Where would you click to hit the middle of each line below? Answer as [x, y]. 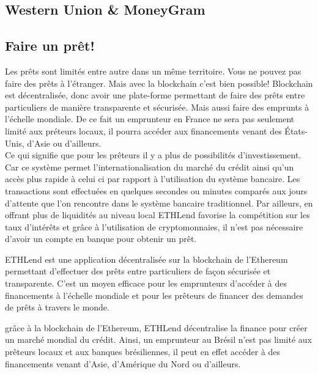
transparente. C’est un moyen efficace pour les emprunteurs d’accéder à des [146, 283]
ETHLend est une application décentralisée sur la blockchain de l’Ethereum [146, 259]
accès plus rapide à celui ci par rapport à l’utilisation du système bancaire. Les [153, 179]
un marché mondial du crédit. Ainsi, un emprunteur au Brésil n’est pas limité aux [158, 339]
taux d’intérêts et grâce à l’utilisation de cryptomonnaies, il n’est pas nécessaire [154, 226]
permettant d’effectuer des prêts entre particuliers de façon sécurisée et [138, 271]
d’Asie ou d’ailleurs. [64, 143]
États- [296, 130]
